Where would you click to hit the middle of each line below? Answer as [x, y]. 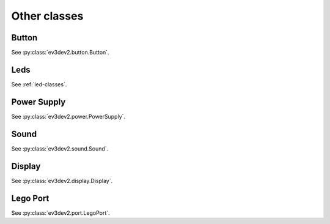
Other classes [47, 16]
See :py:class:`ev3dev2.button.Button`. [60, 53]
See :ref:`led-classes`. [39, 84]
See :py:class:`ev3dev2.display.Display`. [62, 181]
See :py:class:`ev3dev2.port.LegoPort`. [61, 213]
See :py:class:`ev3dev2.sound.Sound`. [60, 148]
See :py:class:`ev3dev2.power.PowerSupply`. [68, 116]
